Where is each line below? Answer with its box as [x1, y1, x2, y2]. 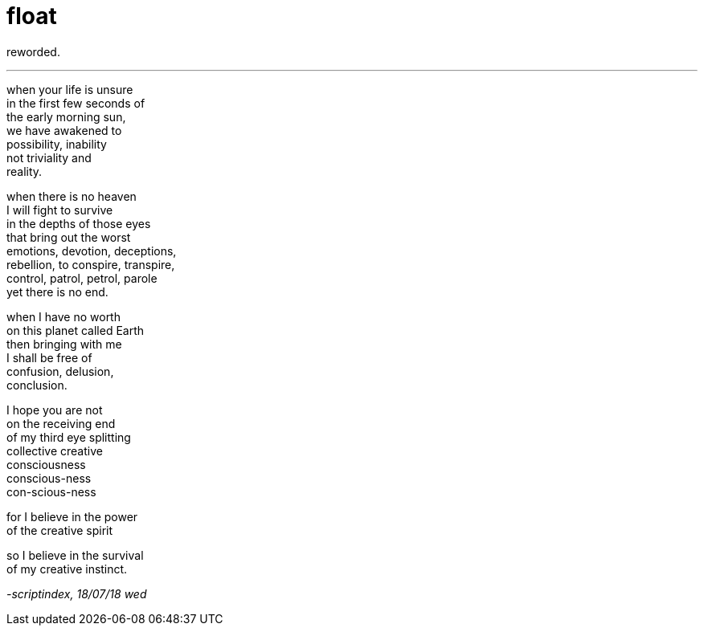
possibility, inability [6, 137, 107, 151]
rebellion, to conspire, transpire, [6, 257, 175, 271]
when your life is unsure [6, 82, 133, 96]
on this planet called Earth [6, 323, 145, 337]
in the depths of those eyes [6, 216, 151, 230]
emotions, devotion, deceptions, [6, 243, 177, 258]
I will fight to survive [6, 202, 113, 217]
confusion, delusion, [6, 364, 114, 378]
